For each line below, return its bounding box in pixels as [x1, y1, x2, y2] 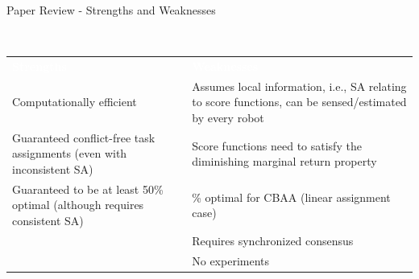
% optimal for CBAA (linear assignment [192, 188, 391, 205]
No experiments [192, 252, 270, 269]
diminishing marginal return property [192, 153, 377, 170]
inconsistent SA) [12, 161, 93, 177]
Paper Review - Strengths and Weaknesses [6, 2, 216, 18]
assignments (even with [12, 145, 127, 162]
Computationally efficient [12, 93, 137, 110]
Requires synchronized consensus [192, 232, 354, 248]
